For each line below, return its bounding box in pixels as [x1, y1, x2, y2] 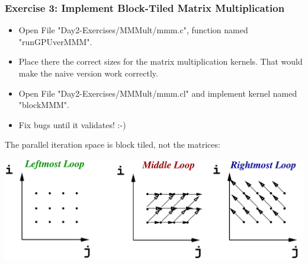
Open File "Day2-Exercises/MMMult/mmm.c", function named [18, 24, 248, 36]
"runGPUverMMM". [18, 35, 92, 47]
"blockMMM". [18, 98, 69, 111]
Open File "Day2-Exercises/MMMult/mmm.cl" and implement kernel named [18, 87, 297, 99]
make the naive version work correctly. [18, 67, 158, 79]
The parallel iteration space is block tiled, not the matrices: [5, 138, 220, 151]
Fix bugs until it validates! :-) [18, 118, 126, 131]
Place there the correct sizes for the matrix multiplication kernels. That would [18, 55, 303, 68]
